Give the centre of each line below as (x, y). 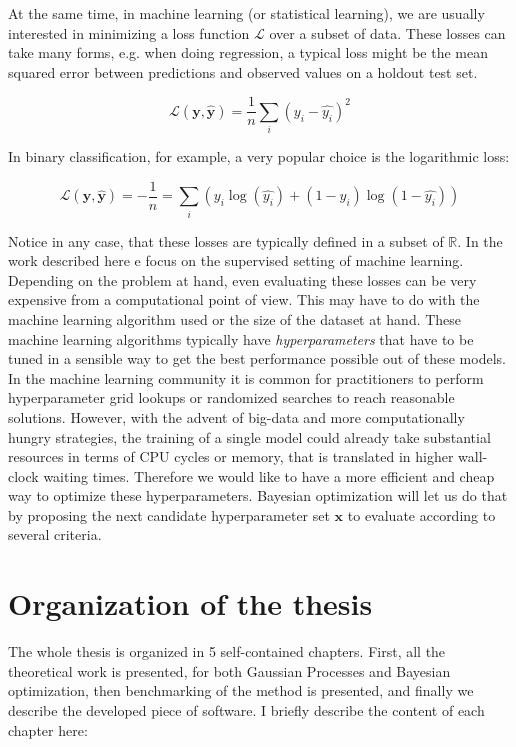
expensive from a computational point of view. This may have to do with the (244, 299)
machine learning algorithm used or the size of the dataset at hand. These (235, 318)
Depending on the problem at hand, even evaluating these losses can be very (242, 279)
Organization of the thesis (190, 603)
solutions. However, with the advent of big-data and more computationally (236, 416)
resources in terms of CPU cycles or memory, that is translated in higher (231, 456)
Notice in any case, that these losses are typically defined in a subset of (226, 240)
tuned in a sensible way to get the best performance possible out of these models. (257, 358)
